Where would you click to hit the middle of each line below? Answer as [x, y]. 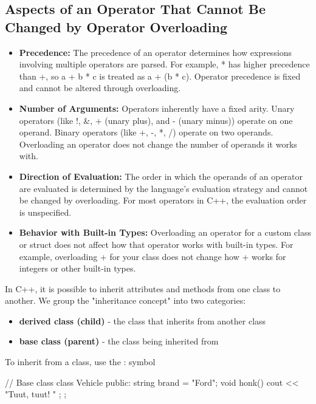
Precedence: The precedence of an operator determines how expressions [156, 52]
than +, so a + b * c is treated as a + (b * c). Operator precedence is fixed [160, 76]
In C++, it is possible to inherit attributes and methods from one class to [143, 288]
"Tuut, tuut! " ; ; [36, 394]
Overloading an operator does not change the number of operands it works [158, 144]
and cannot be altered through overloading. [100, 88]
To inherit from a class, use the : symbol [80, 362]
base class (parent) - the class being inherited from [119, 341]
